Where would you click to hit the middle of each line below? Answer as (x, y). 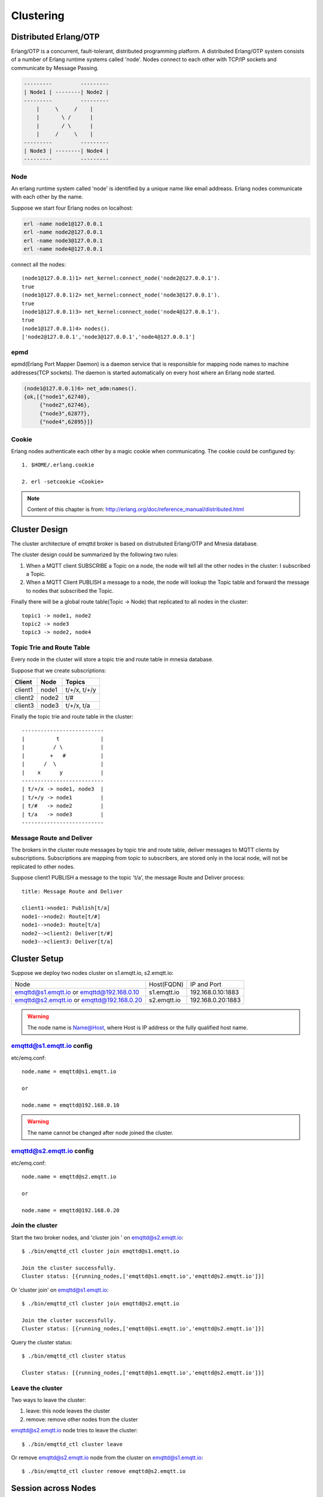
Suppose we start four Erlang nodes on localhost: (72, 208)
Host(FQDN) (166, 984)
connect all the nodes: (38, 264)
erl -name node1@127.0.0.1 (63, 224)
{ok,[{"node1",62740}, (57, 397)
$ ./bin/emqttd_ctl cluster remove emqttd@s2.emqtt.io (104, 1471)
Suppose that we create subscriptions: (59, 670)
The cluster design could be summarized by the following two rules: (95, 554)
